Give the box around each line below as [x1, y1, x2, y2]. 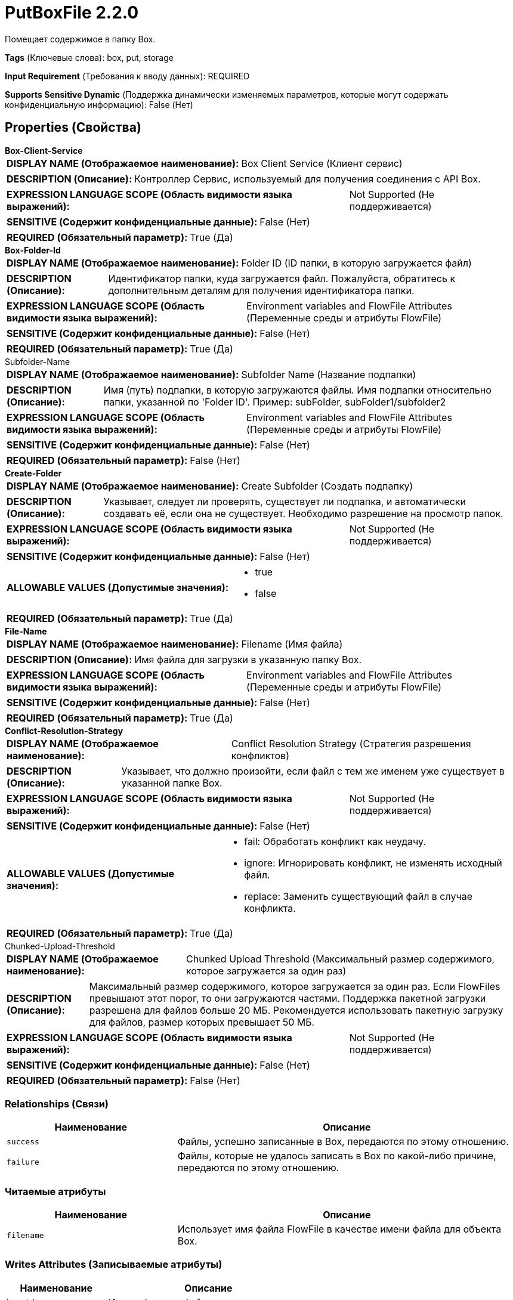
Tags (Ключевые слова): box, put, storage [5, 52, 174, 63]
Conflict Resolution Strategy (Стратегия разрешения [231, 737, 471, 750]
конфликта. [244, 902, 296, 914]
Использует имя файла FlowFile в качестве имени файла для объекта [177, 1223, 502, 1236]
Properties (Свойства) [5, 120, 141, 135]
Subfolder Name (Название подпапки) [241, 368, 416, 380]
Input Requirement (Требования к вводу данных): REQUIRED [5, 70, 250, 81]
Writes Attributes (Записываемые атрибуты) [5, 1258, 222, 1271]
